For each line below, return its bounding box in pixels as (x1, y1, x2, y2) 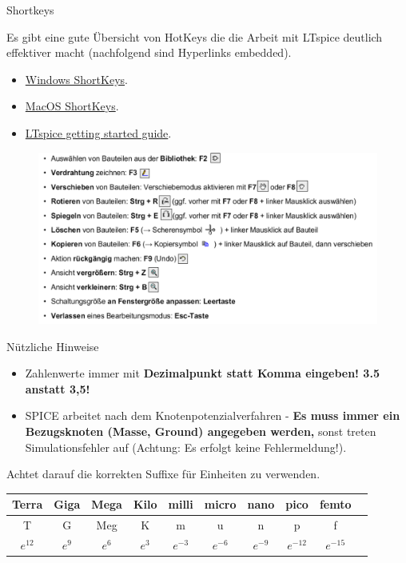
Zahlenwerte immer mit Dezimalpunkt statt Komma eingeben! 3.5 (25, 365, 380, 381)
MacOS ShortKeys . (25, 98, 119, 114)
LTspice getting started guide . (25, 124, 172, 141)
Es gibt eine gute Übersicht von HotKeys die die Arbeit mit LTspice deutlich (6, 28, 383, 45)
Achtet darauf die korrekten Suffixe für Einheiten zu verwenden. (6, 465, 320, 482)
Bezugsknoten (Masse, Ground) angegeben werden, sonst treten (25, 423, 376, 440)
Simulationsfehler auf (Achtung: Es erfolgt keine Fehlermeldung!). (25, 438, 347, 455)
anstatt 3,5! (25, 380, 90, 397)
